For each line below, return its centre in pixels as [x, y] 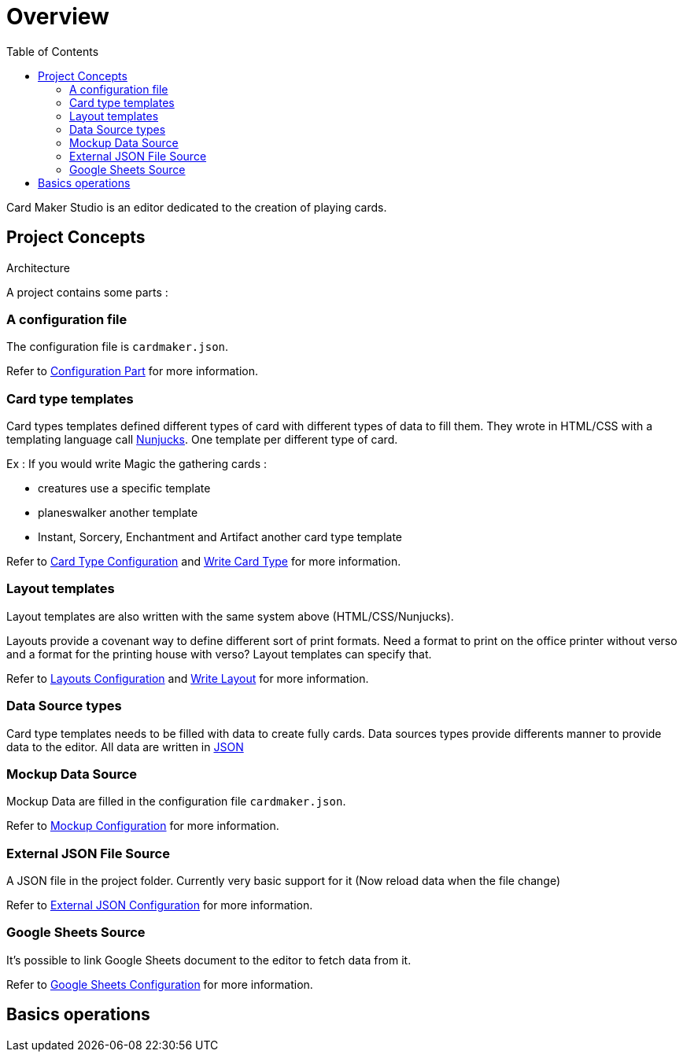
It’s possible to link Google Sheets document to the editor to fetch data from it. [209, 960]
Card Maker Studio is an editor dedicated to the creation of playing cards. [197, 207]
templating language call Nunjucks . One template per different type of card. [202, 440]
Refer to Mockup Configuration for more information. [143, 826]
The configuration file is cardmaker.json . [118, 347]
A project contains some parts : [87, 292]
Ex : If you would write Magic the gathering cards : [137, 464]
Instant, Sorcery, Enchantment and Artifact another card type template [220, 537]
